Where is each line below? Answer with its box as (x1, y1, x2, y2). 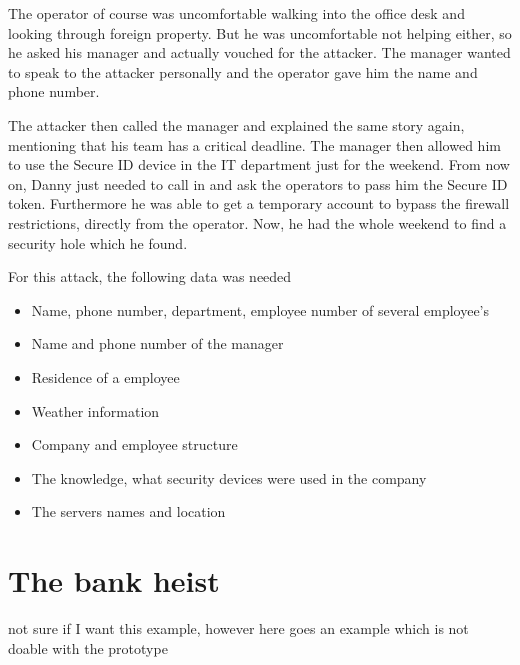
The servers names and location (31, 501, 226, 522)
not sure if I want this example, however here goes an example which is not (8, 618, 469, 638)
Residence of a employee (31, 366, 180, 387)
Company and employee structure (31, 434, 238, 455)
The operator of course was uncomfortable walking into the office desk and (8, 3, 465, 23)
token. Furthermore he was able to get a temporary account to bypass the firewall (8, 193, 510, 214)
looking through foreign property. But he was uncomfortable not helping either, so (8, 22, 512, 43)
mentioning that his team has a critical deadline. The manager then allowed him (8, 134, 501, 155)
